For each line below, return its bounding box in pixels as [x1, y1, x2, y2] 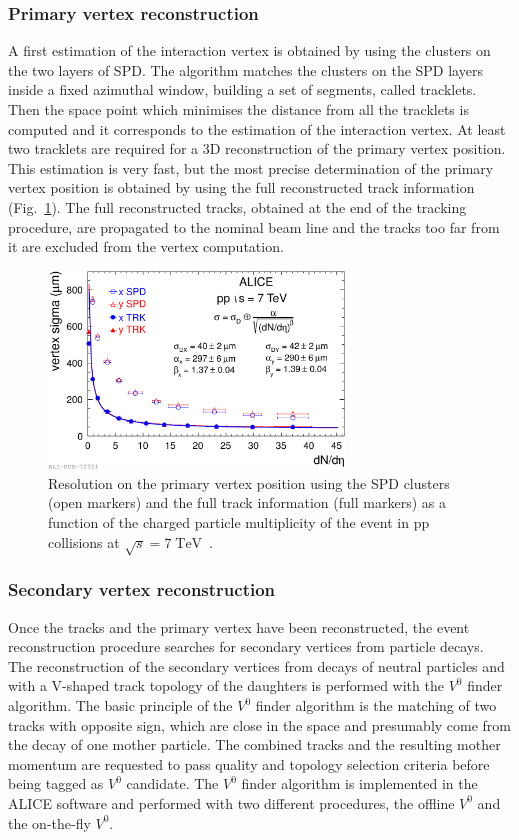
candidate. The [126, 773, 219, 794]
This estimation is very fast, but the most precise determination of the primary [8, 157, 494, 178]
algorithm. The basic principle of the [8, 695, 233, 716]
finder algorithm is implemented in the [241, 773, 478, 794]
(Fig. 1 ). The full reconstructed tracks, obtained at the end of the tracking [8, 196, 467, 217]
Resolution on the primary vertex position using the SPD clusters [48, 472, 450, 493]
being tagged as [8, 773, 104, 794]
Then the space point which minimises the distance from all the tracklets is [8, 99, 469, 119]
